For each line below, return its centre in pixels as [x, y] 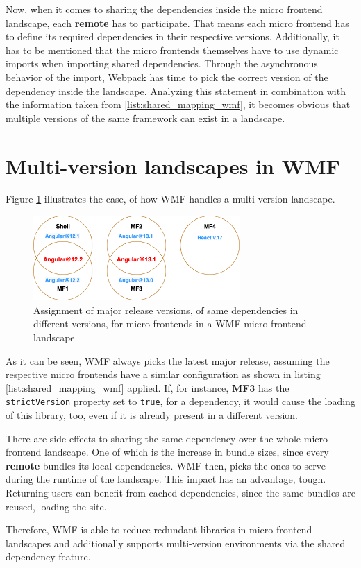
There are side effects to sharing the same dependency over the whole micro [167, 438]
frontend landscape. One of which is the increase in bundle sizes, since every [167, 452]
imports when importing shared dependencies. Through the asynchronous [162, 63]
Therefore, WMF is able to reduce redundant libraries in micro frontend [159, 530]
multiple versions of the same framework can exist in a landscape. [145, 118]
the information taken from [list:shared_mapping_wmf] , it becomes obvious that [178, 104]
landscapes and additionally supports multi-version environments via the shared [176, 543]
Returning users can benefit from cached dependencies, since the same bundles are [180, 493]
